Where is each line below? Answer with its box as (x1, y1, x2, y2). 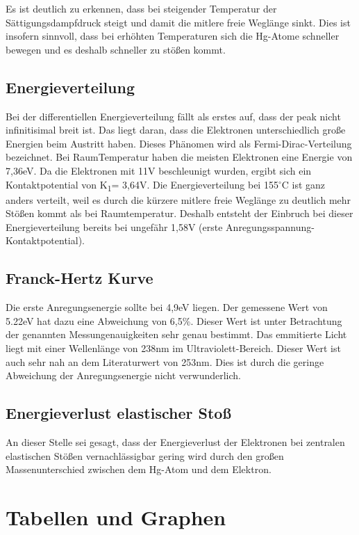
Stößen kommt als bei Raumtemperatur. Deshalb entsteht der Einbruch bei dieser (6, 206, 353, 221)
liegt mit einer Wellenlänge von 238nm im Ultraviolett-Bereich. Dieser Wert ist (6, 341, 341, 356)
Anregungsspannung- (226, 219, 315, 234)
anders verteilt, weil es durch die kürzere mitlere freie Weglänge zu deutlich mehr (6, 192, 351, 207)
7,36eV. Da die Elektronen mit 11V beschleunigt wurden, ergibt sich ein (6, 163, 312, 177)
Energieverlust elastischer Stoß (6, 402, 231, 424)
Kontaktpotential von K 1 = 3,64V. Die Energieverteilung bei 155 (6, 177, 278, 193)
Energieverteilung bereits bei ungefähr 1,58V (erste (6, 219, 223, 234)
